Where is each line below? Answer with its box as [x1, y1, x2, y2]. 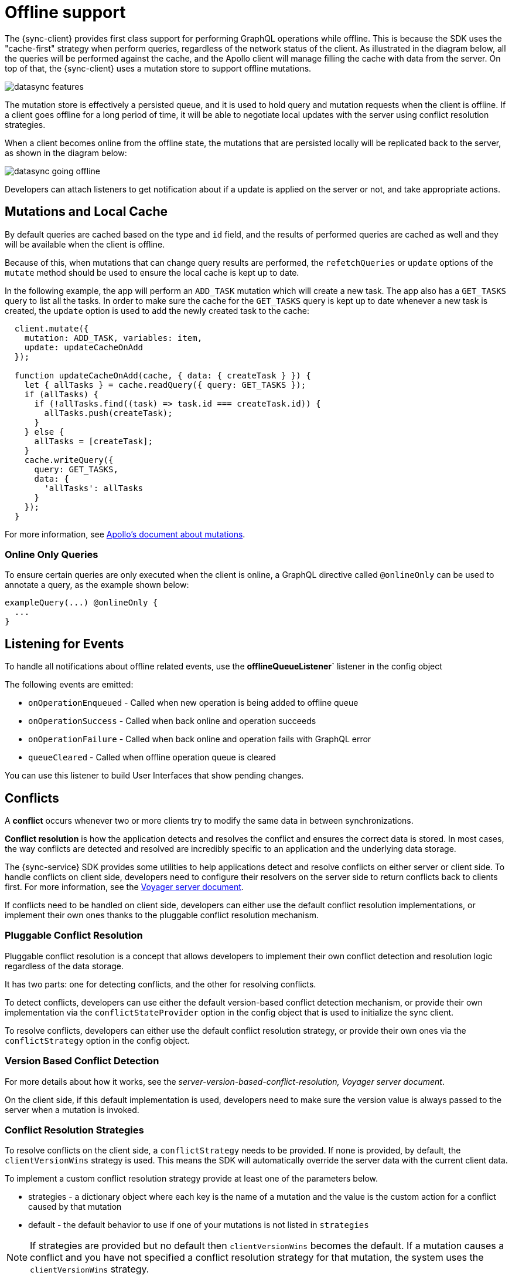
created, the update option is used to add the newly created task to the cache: [5, 305, 310, 316]
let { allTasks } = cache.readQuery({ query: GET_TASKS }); [24, 380, 306, 390]
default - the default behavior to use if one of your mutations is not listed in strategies [28, 1220, 369, 1230]
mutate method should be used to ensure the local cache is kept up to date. [5, 267, 299, 278]
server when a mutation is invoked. [5, 1104, 139, 1115]
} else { [24, 427, 64, 437]
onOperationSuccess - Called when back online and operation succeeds [28, 716, 316, 726]
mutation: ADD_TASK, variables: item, [24, 333, 203, 343]
